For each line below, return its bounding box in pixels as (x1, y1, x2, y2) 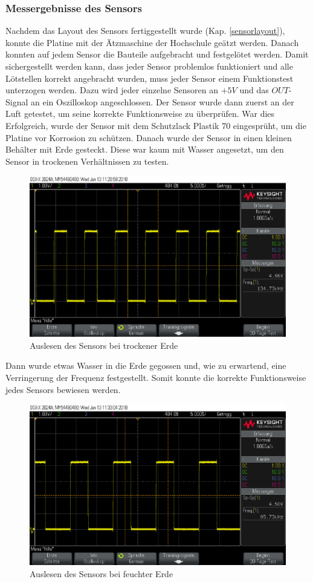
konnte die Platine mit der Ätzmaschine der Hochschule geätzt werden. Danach (5, 36, 299, 48)
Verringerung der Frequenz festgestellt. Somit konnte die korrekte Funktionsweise (5, 371, 306, 383)
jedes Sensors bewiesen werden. (5, 383, 121, 395)
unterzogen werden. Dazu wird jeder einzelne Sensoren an (5, 84, 219, 96)
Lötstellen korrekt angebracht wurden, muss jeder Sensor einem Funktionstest (5, 71, 294, 84)
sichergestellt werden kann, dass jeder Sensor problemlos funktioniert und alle (5, 60, 293, 72)
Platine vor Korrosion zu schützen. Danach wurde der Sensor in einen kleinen (5, 131, 292, 144)
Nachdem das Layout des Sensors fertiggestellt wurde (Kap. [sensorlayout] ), (5, 24, 285, 37)
